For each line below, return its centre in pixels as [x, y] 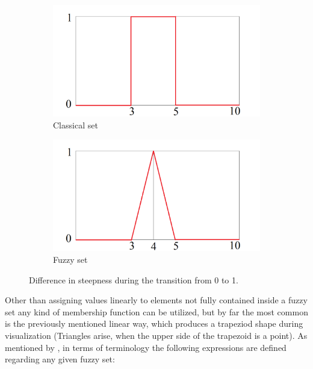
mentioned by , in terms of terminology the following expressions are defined [146, 347]
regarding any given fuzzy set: [60, 359]
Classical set [76, 125]
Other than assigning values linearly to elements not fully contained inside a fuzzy [156, 300]
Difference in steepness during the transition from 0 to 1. [134, 279]
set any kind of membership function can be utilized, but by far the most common [156, 311]
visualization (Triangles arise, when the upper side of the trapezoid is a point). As [156, 335]
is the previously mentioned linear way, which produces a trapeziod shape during [154, 323]
